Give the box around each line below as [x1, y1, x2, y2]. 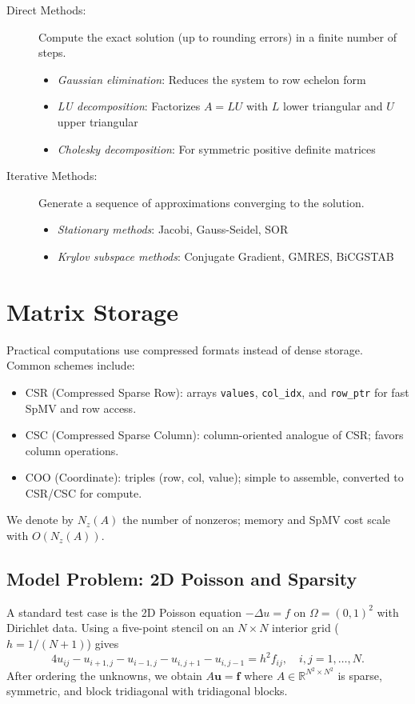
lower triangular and [283, 98, 383, 114]
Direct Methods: [6, 2, 86, 18]
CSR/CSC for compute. [25, 484, 142, 501]
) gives [86, 635, 119, 652]
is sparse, [337, 666, 382, 683]
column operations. [25, 442, 119, 458]
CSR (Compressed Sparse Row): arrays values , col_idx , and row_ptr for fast [25, 383, 409, 400]
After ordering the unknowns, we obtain [6, 666, 202, 683]
